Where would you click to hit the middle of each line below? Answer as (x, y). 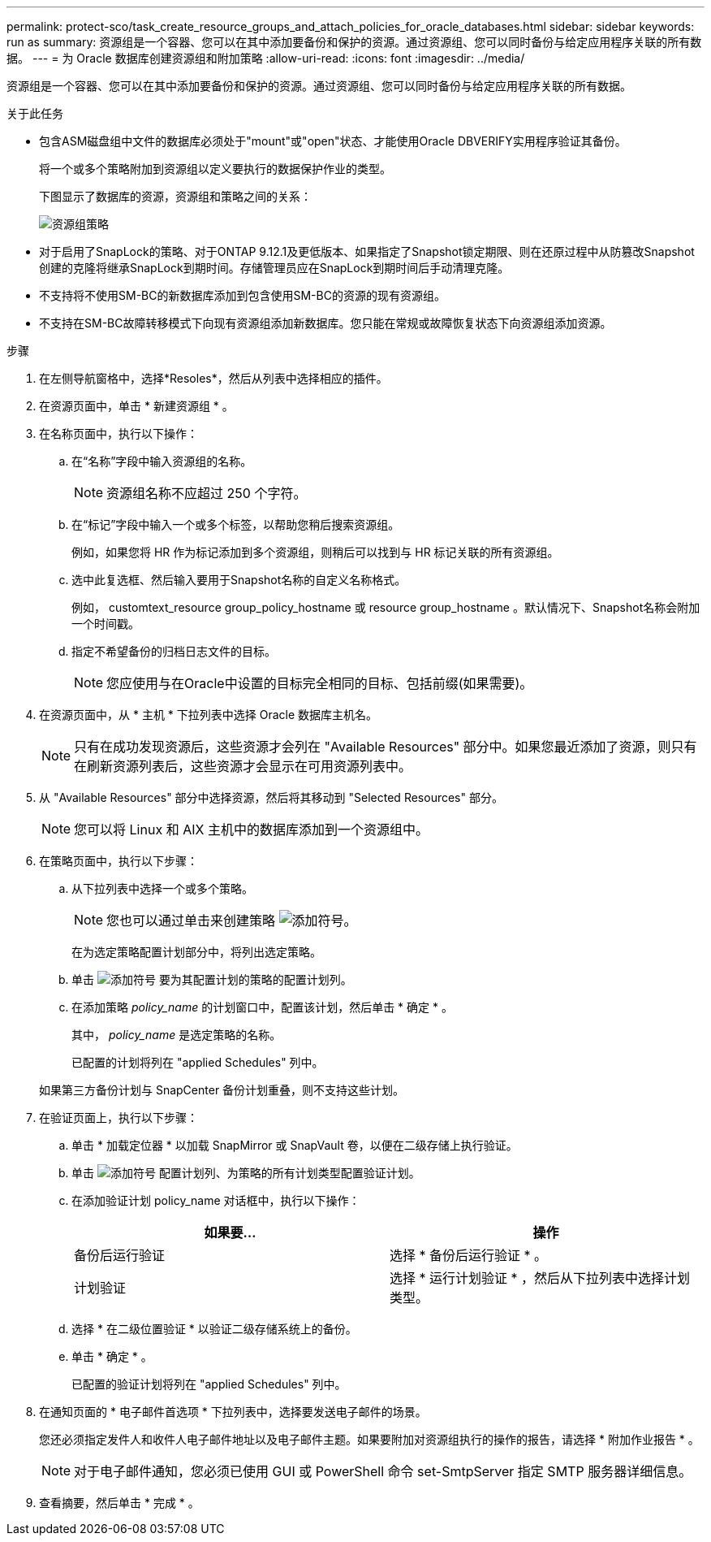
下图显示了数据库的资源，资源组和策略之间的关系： (175, 196)
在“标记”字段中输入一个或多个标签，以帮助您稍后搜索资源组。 (236, 524)
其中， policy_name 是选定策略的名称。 (177, 1035)
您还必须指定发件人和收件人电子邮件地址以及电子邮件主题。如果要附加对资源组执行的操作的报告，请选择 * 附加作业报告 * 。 (369, 1439)
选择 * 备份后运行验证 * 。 (469, 1255)
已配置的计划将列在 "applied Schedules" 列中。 (198, 1062)
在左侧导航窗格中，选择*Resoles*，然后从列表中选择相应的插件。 (213, 378)
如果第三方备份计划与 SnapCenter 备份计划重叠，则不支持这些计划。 (222, 1090)
